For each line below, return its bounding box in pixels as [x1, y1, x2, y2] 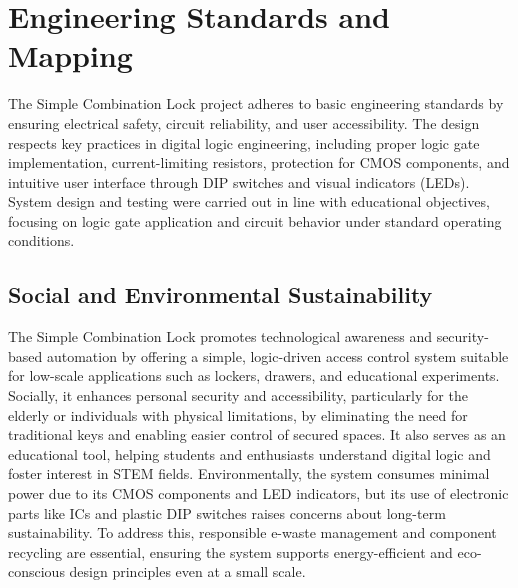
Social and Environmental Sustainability [8, 279, 433, 310]
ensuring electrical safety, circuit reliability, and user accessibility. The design [8, 112, 480, 133]
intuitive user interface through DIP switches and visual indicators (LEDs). [8, 171, 470, 192]
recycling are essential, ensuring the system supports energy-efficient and [8, 541, 453, 562]
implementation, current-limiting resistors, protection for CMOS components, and [8, 152, 510, 173]
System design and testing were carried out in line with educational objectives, [8, 191, 490, 212]
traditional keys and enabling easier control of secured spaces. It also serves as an [8, 424, 506, 445]
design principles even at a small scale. [69, 561, 306, 582]
